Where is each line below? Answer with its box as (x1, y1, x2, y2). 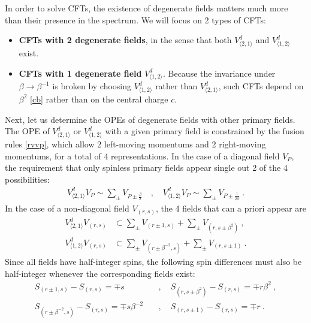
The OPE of (5, 125, 50, 137)
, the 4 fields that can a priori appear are (155, 202, 306, 214)
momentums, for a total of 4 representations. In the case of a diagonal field (5, 149, 280, 162)
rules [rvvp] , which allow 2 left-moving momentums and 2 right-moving (5, 137, 266, 150)
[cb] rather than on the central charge (30, 92, 168, 105)
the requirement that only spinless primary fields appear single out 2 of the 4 (5, 161, 288, 174)
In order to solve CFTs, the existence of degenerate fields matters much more (5, 2, 288, 14)
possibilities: (5, 173, 50, 185)
